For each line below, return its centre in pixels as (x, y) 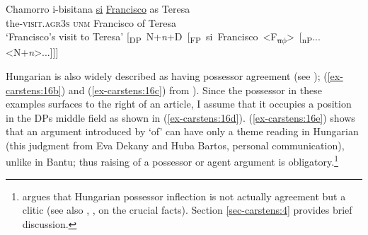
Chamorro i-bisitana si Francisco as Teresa (98, 8)
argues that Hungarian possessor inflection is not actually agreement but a (184, 196)
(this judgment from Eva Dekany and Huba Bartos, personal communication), (175, 145)
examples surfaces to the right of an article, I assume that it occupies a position (179, 104)
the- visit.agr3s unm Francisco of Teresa (91, 22)
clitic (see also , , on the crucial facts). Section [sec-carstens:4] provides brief (187, 210)
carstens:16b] (34, 90)
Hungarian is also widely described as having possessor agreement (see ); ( (167, 75)
